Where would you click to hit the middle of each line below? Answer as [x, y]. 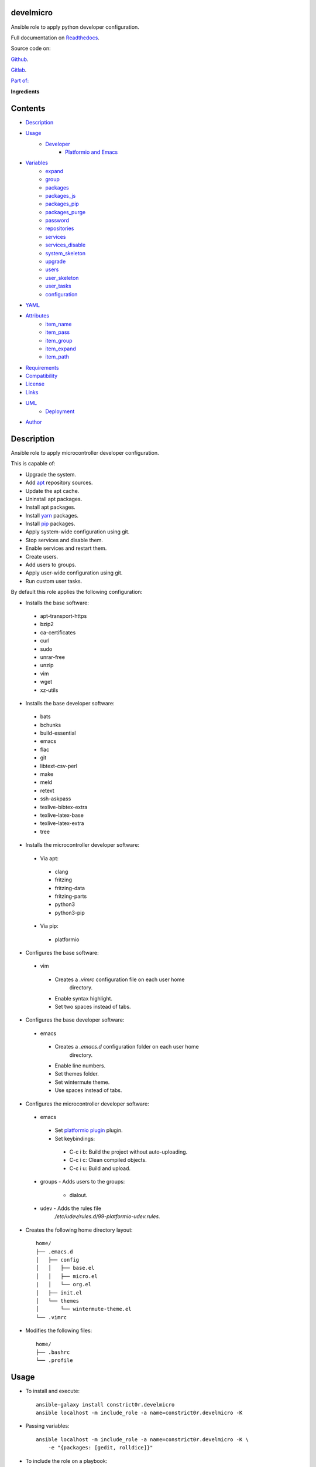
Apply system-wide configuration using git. [78, 532]
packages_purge [66, 212]
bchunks [51, 725]
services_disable [66, 245]
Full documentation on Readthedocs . [55, 38]
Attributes [37, 316]
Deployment [60, 411]
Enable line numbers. [80, 1066]
